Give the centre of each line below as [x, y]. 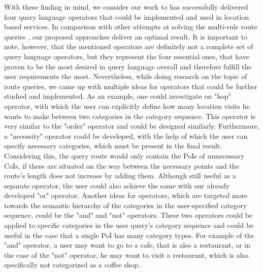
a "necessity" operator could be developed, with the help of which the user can [126, 135]
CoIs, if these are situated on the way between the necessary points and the [122, 165]
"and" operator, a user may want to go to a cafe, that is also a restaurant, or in [127, 245]
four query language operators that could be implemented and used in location [127, 16]
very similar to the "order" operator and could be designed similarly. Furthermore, [132, 126]
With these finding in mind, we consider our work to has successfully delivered [126, 7]
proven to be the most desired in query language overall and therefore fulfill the [128, 66]
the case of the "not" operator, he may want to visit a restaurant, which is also [126, 255]
